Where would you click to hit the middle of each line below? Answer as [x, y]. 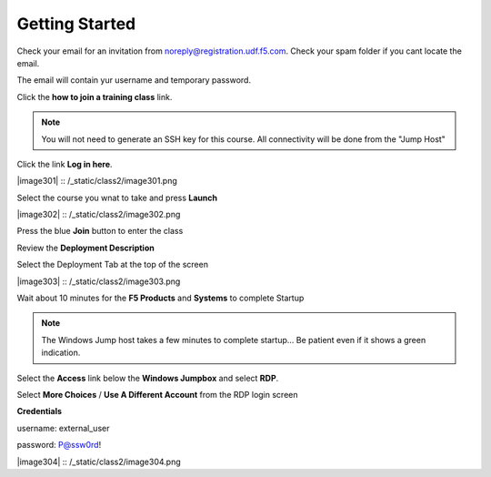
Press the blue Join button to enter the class [100, 231]
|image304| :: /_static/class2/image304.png [99, 462]
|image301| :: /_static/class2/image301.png [97, 181]
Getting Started [76, 24]
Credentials [40, 411]
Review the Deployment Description [85, 248]
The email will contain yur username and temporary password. [134, 80]
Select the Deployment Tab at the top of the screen [113, 265]
